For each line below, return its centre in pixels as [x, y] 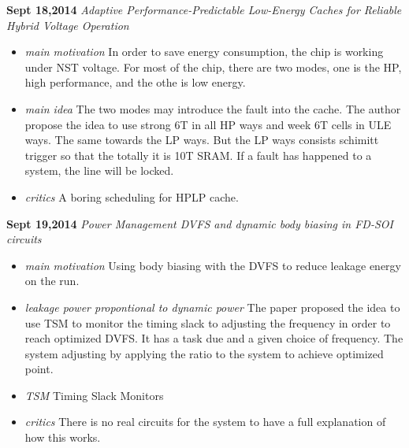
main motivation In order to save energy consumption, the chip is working [204, 52]
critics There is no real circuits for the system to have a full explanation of [205, 422]
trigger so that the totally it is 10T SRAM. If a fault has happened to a [198, 155]
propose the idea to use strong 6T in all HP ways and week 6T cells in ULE [208, 124]
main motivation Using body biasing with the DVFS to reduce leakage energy [213, 265]
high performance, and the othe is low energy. [135, 82]
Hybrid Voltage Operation [68, 25]
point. [39, 369]
